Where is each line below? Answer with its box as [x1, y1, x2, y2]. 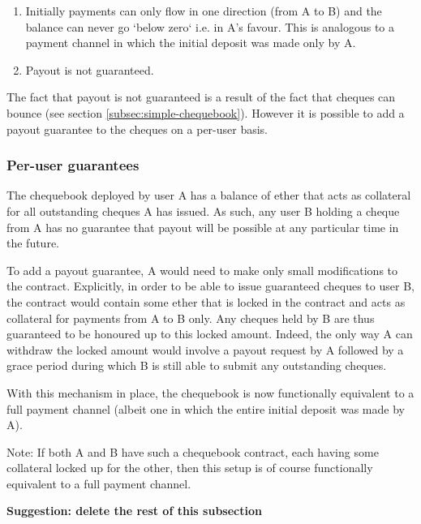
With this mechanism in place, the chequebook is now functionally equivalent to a [6, 384, 415, 401]
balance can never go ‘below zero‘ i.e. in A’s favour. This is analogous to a [25, 18, 395, 35]
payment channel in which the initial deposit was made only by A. [25, 34, 356, 51]
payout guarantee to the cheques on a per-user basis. [6, 120, 268, 137]
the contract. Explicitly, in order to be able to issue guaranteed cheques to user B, [6, 277, 415, 294]
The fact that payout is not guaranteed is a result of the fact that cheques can [6, 88, 396, 105]
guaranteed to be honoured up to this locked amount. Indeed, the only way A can [6, 325, 413, 342]
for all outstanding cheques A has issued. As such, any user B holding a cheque [6, 202, 400, 219]
